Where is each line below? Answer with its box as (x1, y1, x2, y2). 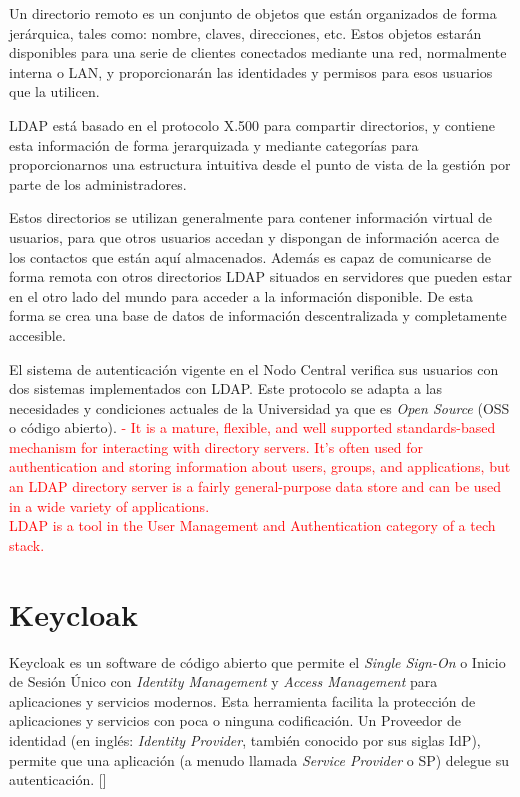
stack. (9, 534, 45, 555)
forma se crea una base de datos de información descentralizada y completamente (9, 305, 507, 326)
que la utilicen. (9, 81, 100, 102)
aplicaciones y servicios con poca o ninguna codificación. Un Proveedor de (9, 710, 462, 731)
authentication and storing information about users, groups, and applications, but (9, 456, 511, 477)
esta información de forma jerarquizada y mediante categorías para (9, 134, 419, 155)
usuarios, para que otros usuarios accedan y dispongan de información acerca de (9, 226, 499, 247)
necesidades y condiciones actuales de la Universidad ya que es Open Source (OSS (9, 397, 510, 418)
